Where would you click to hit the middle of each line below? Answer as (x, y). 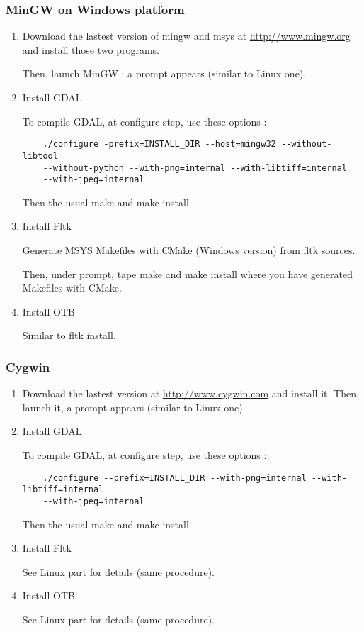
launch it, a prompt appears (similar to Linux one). (134, 407)
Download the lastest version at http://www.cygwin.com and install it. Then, (190, 393)
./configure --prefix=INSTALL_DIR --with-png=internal (175, 478)
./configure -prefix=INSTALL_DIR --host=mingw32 (159, 144)
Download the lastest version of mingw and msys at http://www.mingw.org (186, 36)
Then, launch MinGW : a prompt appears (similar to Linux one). (164, 73)
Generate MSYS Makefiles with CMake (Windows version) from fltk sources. (189, 250)
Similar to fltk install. (69, 335)
